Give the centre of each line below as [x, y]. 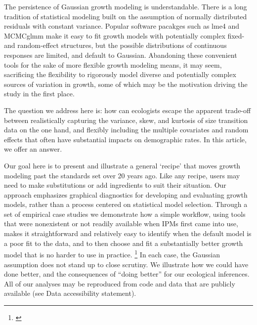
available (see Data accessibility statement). [70, 293]
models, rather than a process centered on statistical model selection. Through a [126, 204]
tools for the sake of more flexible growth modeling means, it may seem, [113, 64]
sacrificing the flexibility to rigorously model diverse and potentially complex [120, 74]
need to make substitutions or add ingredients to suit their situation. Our [115, 185]
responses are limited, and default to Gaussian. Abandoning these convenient [121, 55]
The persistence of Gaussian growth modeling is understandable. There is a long [126, 6]
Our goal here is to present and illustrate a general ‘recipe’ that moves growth [122, 165]
